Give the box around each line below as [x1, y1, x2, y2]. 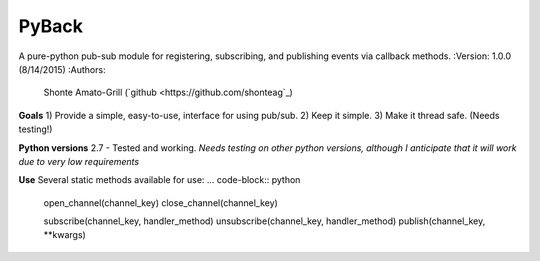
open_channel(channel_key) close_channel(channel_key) [43, 196, 279, 209]
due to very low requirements [18, 155, 140, 167]
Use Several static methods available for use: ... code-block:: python [18, 174, 301, 186]
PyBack [18, 15, 84, 37]
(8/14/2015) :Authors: [18, 63, 106, 75]
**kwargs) [43, 229, 87, 241]
